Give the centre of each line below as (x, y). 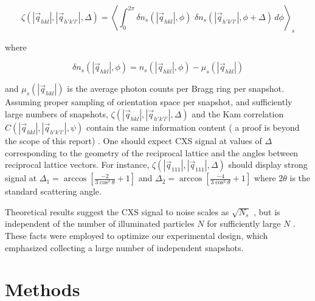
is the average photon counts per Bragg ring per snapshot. (175, 88)
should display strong (268, 164)
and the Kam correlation (238, 113)
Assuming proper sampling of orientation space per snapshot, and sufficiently (149, 102)
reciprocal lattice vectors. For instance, (77, 164)
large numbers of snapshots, (57, 113)
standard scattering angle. (53, 191)
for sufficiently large (244, 223)
